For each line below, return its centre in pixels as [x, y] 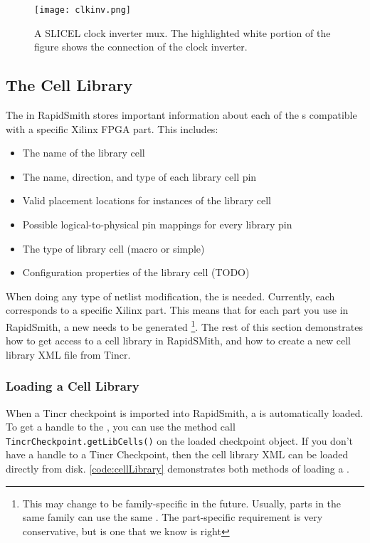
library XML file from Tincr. [68, 354]
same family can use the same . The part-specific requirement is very [173, 517]
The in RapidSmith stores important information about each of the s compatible [181, 115]
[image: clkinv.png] [83, 10]
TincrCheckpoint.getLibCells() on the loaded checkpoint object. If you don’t [180, 440]
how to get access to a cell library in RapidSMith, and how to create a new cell [178, 341]
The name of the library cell [84, 153]
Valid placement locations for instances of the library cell [147, 200]
